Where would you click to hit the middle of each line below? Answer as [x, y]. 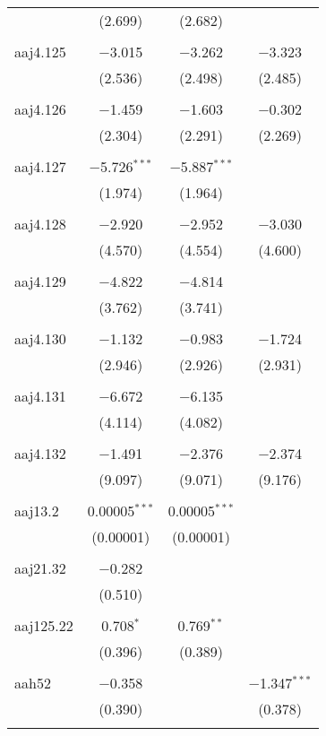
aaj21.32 [40, 568]
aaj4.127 [40, 166]
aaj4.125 [40, 52]
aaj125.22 [44, 625]
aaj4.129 [40, 281]
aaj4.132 [40, 453]
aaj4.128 [40, 224]
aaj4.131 [40, 396]
